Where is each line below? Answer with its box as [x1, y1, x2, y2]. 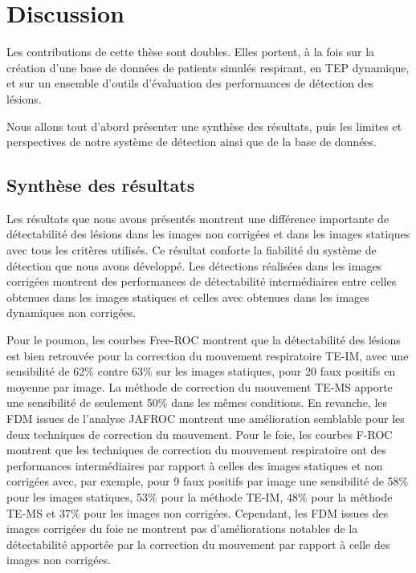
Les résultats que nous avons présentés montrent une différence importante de [6, 209, 389, 226]
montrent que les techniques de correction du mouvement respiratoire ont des [6, 441, 387, 458]
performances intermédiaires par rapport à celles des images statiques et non [6, 457, 383, 473]
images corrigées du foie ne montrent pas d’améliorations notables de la [6, 520, 358, 537]
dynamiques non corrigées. [6, 304, 137, 321]
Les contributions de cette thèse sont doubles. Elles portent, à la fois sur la [6, 43, 375, 60]
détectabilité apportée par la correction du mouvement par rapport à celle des [6, 535, 390, 552]
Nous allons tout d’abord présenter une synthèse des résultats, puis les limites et [6, 117, 402, 134]
